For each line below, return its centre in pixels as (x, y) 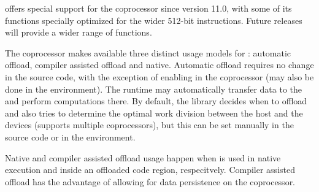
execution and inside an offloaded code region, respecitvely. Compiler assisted (150, 170)
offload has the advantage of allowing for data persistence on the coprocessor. (150, 181)
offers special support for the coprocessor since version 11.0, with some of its (148, 8)
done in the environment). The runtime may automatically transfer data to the (154, 89)
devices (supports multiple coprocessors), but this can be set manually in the (149, 125)
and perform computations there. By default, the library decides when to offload (156, 101)
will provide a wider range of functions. (79, 32)
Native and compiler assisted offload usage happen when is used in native (143, 157)
